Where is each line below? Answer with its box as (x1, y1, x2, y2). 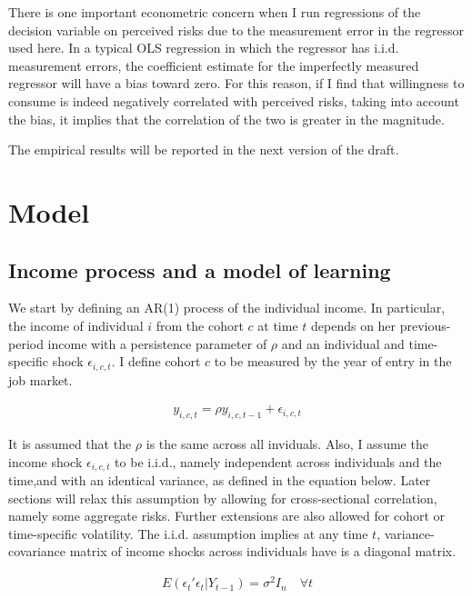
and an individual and (281, 334, 405, 353)
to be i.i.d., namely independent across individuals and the (115, 452, 442, 471)
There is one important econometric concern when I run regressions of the (8, 3, 421, 21)
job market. (8, 370, 73, 389)
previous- (399, 315, 451, 334)
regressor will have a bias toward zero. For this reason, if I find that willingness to (8, 74, 465, 93)
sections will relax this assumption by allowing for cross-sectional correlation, (8, 488, 437, 507)
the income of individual (8, 315, 144, 334)
